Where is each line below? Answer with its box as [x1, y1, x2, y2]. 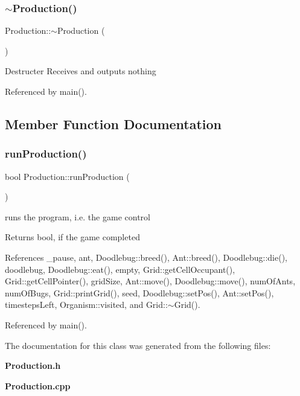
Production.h [5, 359, 61, 372]
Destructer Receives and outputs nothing [5, 65, 156, 77]
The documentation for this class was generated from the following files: [5, 339, 271, 351]
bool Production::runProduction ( [5, 170, 130, 182]
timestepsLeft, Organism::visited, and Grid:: [5, 298, 168, 311]
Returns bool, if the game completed [5, 231, 140, 243]
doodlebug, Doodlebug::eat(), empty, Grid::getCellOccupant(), [5, 263, 235, 275]
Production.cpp [5, 379, 71, 392]
